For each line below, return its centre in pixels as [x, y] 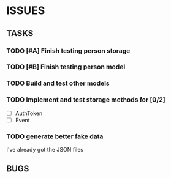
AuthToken [29, 113]
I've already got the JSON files [45, 150]
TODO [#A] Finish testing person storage [68, 51]
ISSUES [26, 11]
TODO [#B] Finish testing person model [66, 67]
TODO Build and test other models [58, 83]
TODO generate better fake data [55, 136]
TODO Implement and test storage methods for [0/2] [86, 100]
